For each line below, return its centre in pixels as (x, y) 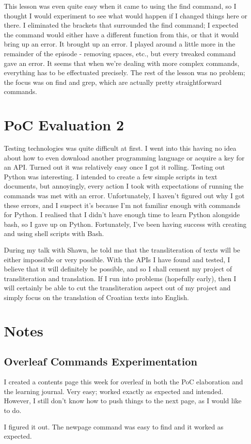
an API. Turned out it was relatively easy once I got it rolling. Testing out (115, 167)
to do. (13, 410)
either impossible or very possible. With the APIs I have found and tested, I (117, 259)
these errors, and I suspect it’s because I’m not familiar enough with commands (122, 205)
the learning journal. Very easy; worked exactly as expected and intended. (114, 391)
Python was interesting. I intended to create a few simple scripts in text (111, 176)
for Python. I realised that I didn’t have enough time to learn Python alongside (122, 214)
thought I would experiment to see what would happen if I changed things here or (126, 15)
